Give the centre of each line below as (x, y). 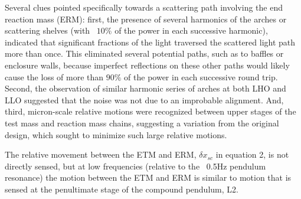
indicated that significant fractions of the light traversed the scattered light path (150, 42)
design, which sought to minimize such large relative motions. (116, 134)
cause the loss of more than (54, 76)
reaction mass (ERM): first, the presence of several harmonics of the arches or (146, 19)
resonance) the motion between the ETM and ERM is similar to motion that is (148, 177)
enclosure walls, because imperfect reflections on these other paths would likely (147, 65)
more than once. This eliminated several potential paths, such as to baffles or (144, 53)
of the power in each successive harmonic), (191, 30)
